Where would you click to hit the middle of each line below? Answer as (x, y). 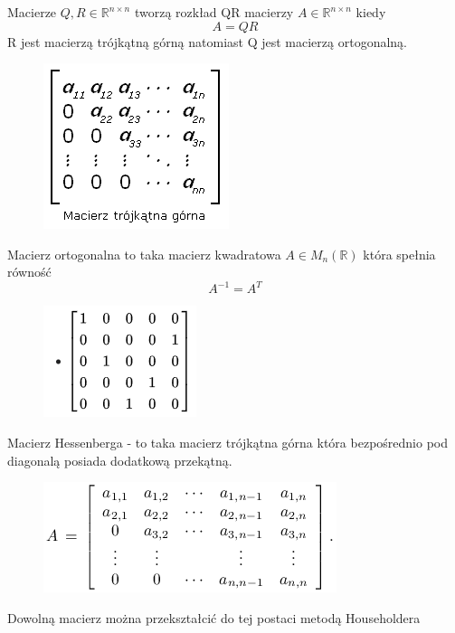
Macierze (32, 12)
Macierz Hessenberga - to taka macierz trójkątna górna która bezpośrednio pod (228, 443)
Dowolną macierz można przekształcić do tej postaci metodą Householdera (214, 617)
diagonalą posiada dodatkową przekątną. (120, 460)
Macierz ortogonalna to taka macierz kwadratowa (144, 254)
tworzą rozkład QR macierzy (214, 12)
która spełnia (399, 254)
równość (29, 272)
